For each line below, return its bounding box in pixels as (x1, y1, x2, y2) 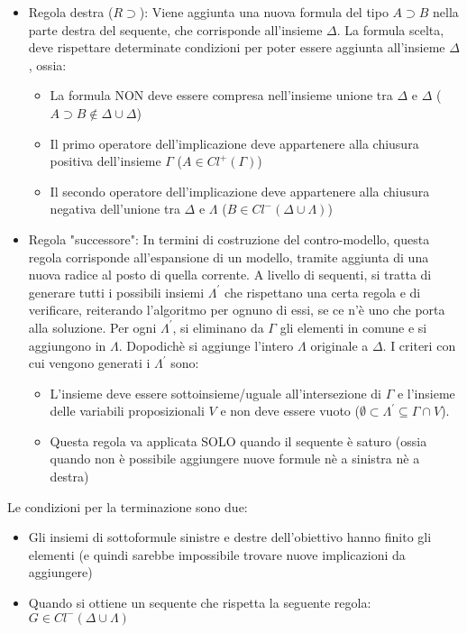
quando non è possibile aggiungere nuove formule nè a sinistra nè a (50, 449, 420, 468)
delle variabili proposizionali (50, 401, 205, 420)
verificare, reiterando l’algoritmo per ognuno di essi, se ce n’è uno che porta (28, 300, 445, 319)
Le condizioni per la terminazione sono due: (7, 497, 248, 516)
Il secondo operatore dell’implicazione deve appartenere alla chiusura (50, 181, 430, 200)
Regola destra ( (28, 3, 114, 21)
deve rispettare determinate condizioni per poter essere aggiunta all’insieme (28, 38, 445, 57)
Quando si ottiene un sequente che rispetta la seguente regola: (28, 593, 371, 612)
